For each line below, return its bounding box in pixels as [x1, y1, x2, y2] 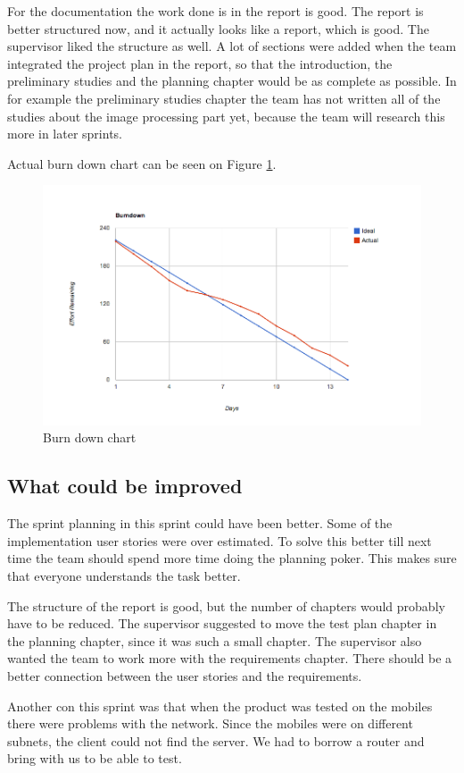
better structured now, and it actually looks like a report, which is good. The [7, 19, 429, 38]
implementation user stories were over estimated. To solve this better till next [7, 531, 432, 550]
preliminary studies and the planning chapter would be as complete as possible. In [7, 71, 457, 90]
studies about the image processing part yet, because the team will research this [7, 106, 445, 125]
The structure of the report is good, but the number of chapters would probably [7, 596, 445, 615]
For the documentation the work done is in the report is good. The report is [7, 2, 424, 20]
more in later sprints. [7, 124, 122, 143]
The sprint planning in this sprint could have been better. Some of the [7, 514, 393, 533]
